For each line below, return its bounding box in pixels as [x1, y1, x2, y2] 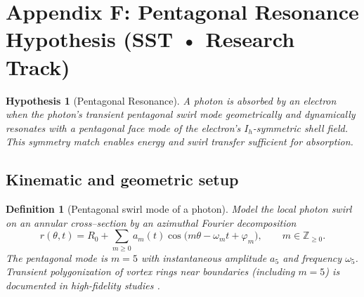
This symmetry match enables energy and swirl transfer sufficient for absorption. [6, 134, 353, 149]
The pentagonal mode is [6, 250, 108, 265]
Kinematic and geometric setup [6, 169, 239, 190]
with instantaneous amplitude [141, 250, 267, 265]
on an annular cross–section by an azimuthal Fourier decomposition [6, 215, 297, 230]
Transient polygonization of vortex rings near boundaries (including [6, 264, 295, 279]
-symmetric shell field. [252, 120, 348, 135]
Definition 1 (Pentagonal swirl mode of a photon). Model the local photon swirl [6, 202, 352, 216]
